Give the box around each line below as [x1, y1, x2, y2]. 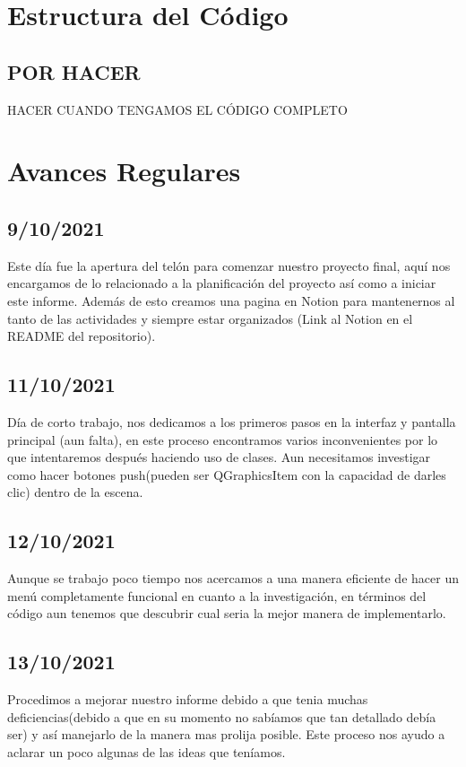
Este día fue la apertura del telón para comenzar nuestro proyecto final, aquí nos [7, 256, 451, 275]
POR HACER [7, 57, 141, 85]
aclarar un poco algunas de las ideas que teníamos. [7, 742, 286, 761]
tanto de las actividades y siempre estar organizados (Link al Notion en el [7, 309, 413, 327]
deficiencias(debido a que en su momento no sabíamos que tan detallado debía [7, 707, 436, 726]
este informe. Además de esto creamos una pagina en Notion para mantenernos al [7, 291, 455, 309]
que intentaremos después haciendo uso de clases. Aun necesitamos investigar [7, 448, 431, 466]
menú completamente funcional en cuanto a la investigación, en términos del [7, 586, 427, 605]
